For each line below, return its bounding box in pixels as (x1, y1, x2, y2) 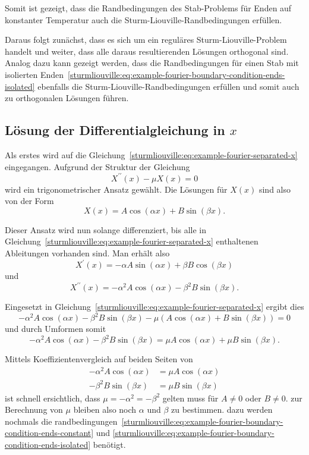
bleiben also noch (73, 403, 137, 416)
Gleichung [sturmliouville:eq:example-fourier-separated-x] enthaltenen (5, 235, 258, 247)
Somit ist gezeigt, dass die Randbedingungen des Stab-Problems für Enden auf (5, 2, 292, 14)
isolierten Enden (5, 68, 64, 80)
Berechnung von (5, 403, 63, 416)
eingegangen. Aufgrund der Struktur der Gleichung (5, 160, 190, 172)
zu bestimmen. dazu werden (171, 403, 273, 416)
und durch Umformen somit (5, 322, 106, 335)
